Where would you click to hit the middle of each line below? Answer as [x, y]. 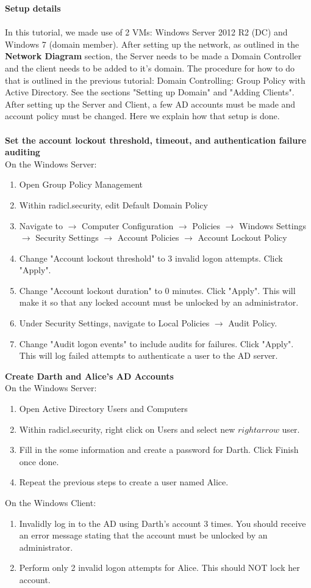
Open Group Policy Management [81, 184]
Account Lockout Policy [242, 237]
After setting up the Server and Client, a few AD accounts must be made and [150, 104]
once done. [39, 461]
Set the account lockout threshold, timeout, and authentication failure [156, 140]
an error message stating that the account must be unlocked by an [143, 535]
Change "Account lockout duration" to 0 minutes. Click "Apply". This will [157, 290]
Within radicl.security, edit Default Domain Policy [113, 204]
